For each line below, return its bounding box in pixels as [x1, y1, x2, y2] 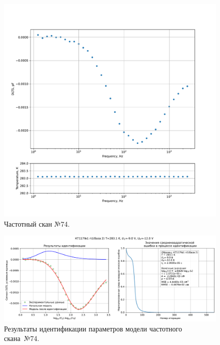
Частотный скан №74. [4, 218, 70, 229]
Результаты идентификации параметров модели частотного [4, 323, 182, 333]
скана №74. [4, 333, 39, 343]
